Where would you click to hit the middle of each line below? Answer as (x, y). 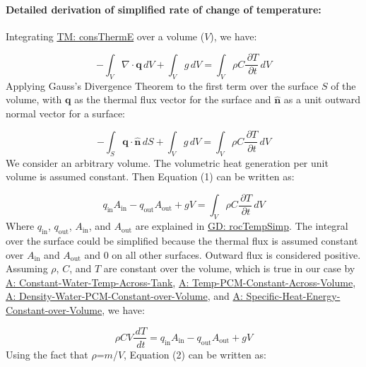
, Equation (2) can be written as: (195, 354)
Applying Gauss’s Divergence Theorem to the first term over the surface (162, 85)
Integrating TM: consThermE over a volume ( (105, 36)
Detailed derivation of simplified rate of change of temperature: (164, 9)
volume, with (34, 99)
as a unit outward (322, 99)
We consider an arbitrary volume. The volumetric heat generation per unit (167, 162)
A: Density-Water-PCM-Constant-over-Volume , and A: (124, 296)
